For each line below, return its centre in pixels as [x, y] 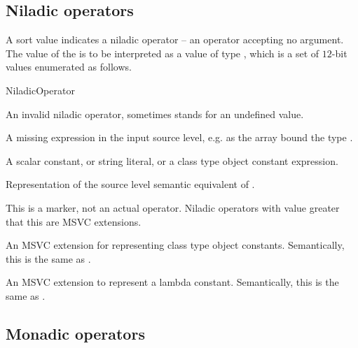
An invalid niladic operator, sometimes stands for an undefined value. [155, 114]
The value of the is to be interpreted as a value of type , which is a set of [163, 53]
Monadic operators [75, 333]
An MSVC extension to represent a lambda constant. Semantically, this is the [172, 282]
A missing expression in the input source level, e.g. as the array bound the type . [179, 137]
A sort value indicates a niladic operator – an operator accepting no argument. [175, 39]
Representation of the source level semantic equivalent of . [130, 184]
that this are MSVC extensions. [74, 221]
